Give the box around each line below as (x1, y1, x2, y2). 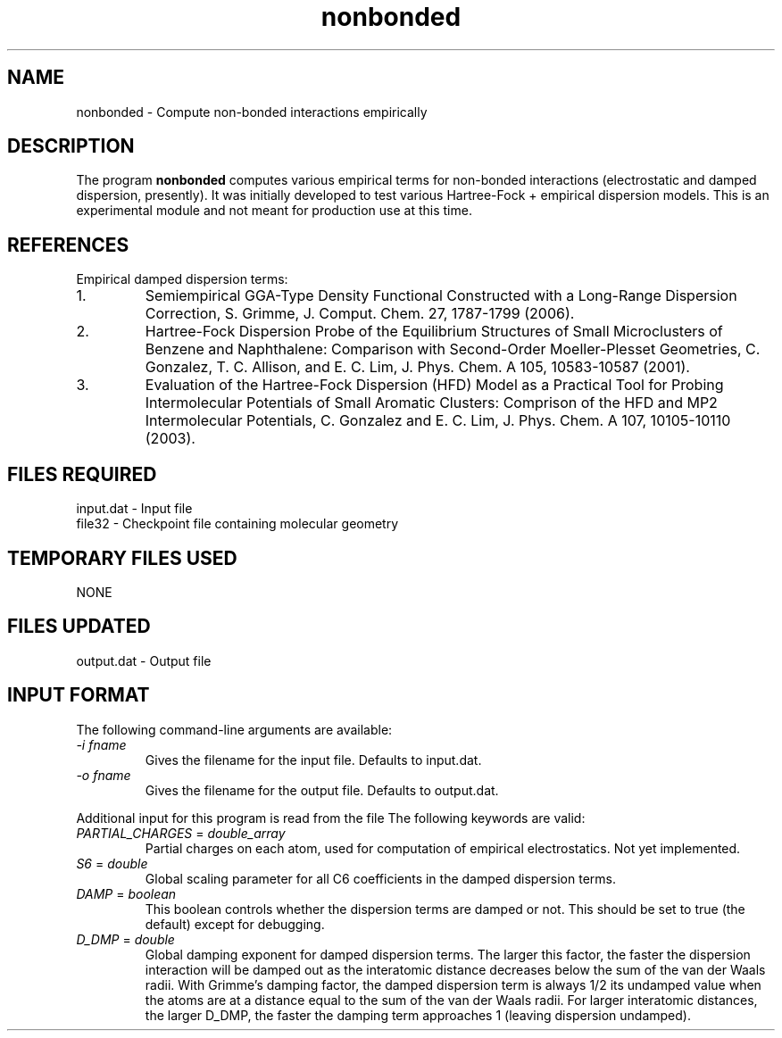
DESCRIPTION (7, 135, 135, 158)
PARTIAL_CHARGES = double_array (76, 825, 286, 841)
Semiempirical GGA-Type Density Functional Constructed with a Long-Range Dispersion (145, 286, 737, 305)
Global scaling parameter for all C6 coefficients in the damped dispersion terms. (145, 870, 617, 886)
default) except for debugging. (145, 916, 325, 932)
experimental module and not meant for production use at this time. (76, 203, 472, 219)
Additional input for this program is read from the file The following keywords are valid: (76, 810, 586, 826)
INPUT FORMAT (7, 684, 150, 707)
